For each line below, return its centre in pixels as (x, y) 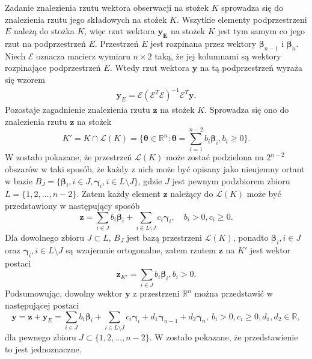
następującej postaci (42, 305)
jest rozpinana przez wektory (203, 43)
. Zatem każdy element (118, 194)
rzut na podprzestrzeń (45, 43)
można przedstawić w (234, 293)
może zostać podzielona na (215, 157)
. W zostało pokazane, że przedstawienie (224, 336)
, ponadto (251, 237)
